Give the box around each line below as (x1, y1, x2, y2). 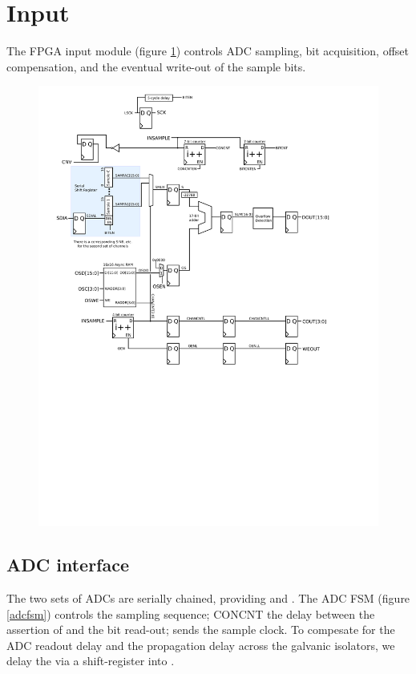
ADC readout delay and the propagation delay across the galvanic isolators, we (6, 636, 395, 653)
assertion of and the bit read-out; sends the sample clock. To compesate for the (6, 621, 395, 638)
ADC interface (6, 552, 130, 577)
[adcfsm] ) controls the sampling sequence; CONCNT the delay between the (6, 605, 375, 622)
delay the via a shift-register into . (6, 652, 175, 669)
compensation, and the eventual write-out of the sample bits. (6, 58, 306, 75)
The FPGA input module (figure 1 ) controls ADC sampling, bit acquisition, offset (6, 42, 409, 59)
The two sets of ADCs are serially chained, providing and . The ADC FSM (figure (6, 590, 410, 606)
